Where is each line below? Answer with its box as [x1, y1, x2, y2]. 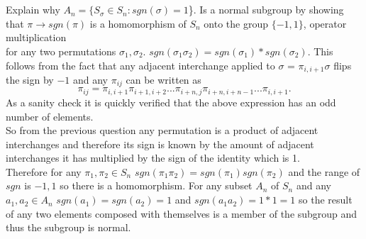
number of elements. [6, 109, 94, 123]
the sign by [6, 72, 54, 87]
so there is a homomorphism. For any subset [60, 178, 253, 193]
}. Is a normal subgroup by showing [188, 2, 344, 17]
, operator [303, 16, 347, 30]
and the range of [288, 164, 360, 179]
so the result [299, 192, 353, 207]
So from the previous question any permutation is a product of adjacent [6, 123, 318, 138]
